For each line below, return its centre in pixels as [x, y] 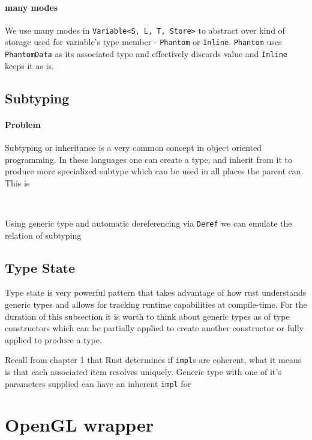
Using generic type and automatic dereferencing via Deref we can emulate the [148, 223]
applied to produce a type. [53, 339]
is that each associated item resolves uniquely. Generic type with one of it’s [143, 371]
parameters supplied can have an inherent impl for [98, 383]
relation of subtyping [43, 235]
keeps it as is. [29, 65]
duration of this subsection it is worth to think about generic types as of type [147, 316]
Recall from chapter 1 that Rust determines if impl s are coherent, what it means [153, 360]
